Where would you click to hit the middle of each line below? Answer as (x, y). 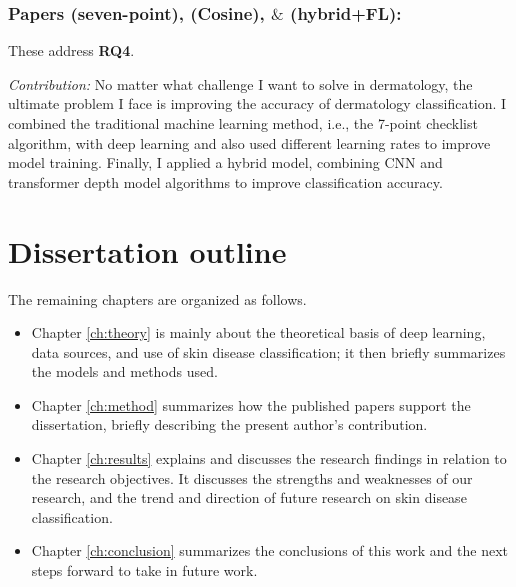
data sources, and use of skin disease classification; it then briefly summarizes (268, 351)
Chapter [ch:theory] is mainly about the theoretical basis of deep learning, (258, 332)
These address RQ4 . (71, 50)
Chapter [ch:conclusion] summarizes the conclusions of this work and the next (269, 550)
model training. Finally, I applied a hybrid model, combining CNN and (225, 162)
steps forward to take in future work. (144, 570)
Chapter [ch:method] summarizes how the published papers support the (251, 404)
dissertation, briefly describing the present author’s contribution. (229, 424)
